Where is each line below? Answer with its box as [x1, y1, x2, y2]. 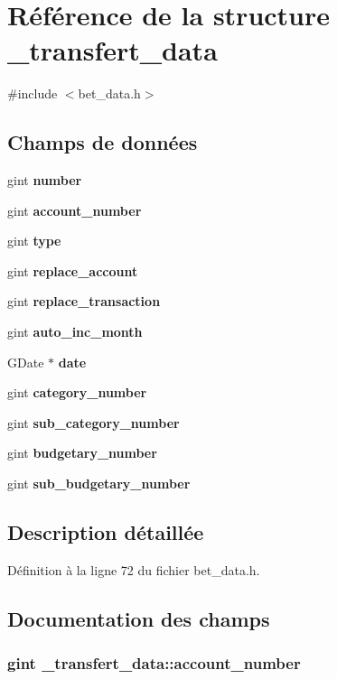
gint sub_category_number [7, 413, 180, 432]
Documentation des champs [7, 604, 270, 632]
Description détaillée [7, 518, 204, 546]
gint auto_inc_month [7, 322, 143, 341]
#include [7, 84, 58, 103]
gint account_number [7, 200, 142, 219]
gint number [7, 171, 82, 190]
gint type [7, 231, 61, 250]
